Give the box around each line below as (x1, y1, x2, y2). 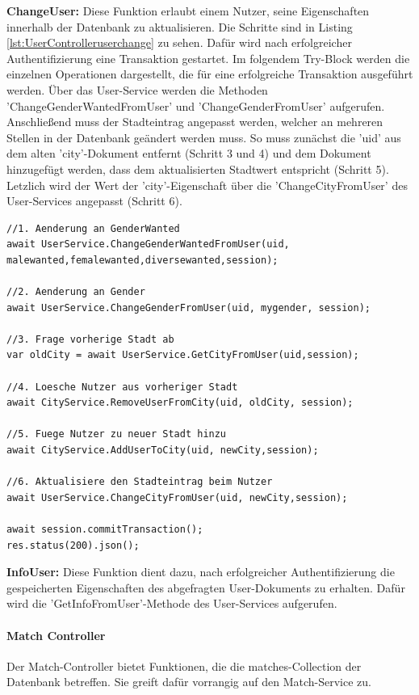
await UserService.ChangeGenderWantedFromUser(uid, (6, 238, 290, 251)
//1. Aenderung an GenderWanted (6, 222, 180, 234)
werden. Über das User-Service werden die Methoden (6, 81, 268, 98)
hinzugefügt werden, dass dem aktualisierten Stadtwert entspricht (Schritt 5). (6, 160, 389, 177)
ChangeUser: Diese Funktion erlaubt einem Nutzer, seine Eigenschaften (6, 2, 370, 19)
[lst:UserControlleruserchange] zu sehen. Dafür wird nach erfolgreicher (6, 34, 352, 51)
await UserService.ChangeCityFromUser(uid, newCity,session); (6, 491, 348, 503)
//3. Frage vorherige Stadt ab (6, 333, 174, 345)
